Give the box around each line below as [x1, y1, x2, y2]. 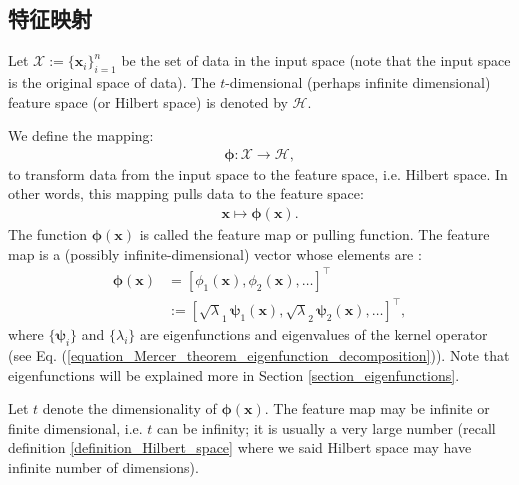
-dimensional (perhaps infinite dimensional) [225, 72, 491, 92]
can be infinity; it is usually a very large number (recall [157, 417, 496, 438]
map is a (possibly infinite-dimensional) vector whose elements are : [8, 243, 422, 264]
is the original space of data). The [8, 72, 216, 92]
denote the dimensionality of [42, 398, 217, 419]
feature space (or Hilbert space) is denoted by [8, 91, 288, 112]
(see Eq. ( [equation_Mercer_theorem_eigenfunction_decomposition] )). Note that [8, 345, 510, 366]
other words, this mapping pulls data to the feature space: [8, 183, 364, 204]
